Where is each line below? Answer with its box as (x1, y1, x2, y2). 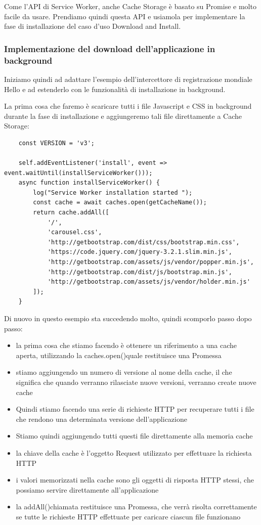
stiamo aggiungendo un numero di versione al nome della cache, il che (16, 367, 232, 377)
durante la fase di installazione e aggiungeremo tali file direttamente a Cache (4, 110, 242, 121)
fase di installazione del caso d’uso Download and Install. (4, 21, 181, 31)
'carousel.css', (47, 229, 102, 236)
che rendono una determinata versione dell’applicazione (16, 413, 187, 424)
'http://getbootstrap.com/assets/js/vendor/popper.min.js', (47, 258, 254, 266)
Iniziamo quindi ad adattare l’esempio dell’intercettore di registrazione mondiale (4, 73, 252, 84)
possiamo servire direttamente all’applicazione (16, 484, 159, 495)
